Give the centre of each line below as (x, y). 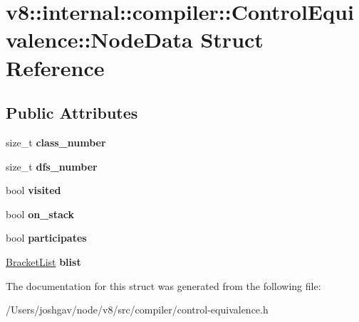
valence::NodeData (99, 39)
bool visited (33, 190)
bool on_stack (40, 214)
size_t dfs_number (52, 166)
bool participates (46, 238)
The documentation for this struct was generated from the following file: (163, 285)
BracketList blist (43, 261)
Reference (55, 67)
